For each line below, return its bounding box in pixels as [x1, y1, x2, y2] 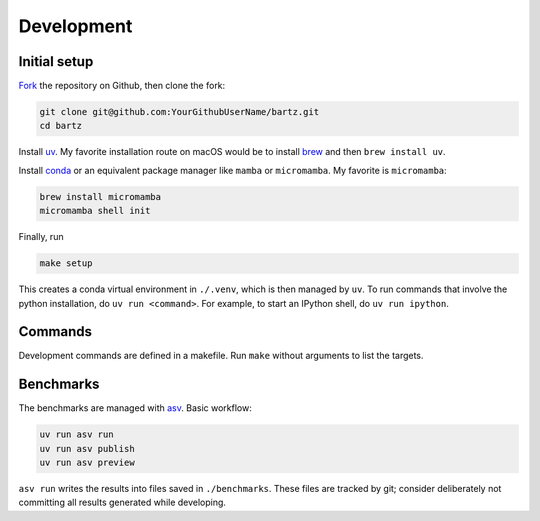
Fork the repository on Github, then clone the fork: [18, 80, 226, 92]
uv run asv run [39, 429, 114, 440]
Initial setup [18, 53, 94, 70]
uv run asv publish [39, 443, 135, 454]
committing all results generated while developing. [18, 496, 227, 509]
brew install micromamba [39, 191, 162, 202]
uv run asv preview [39, 457, 135, 469]
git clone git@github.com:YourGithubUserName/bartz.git [39, 106, 320, 118]
